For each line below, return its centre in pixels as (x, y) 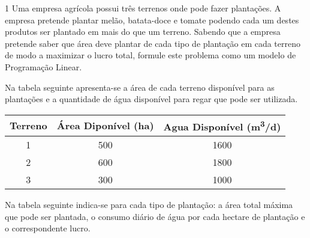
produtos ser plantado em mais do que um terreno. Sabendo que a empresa (143, 32)
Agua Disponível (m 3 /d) (222, 126)
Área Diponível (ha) (105, 126)
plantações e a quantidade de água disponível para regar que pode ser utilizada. (151, 99)
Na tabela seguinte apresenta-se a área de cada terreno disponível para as (140, 87)
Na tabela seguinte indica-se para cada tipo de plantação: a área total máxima (149, 205)
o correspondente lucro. (48, 228)
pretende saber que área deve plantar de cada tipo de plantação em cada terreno (153, 43)
